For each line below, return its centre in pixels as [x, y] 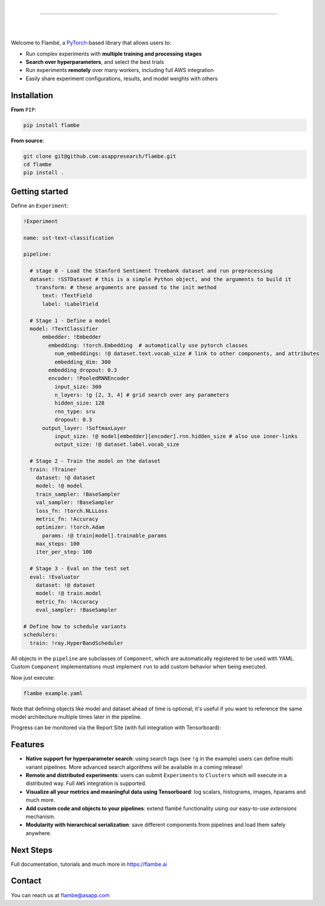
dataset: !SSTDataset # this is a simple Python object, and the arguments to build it [161, 279]
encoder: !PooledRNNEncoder [89, 379]
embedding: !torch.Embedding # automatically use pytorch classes [148, 345]
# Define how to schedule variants [75, 626]
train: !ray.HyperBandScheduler [77, 643]
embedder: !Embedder [72, 337]
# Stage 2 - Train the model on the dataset [95, 461]
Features [27, 745]
